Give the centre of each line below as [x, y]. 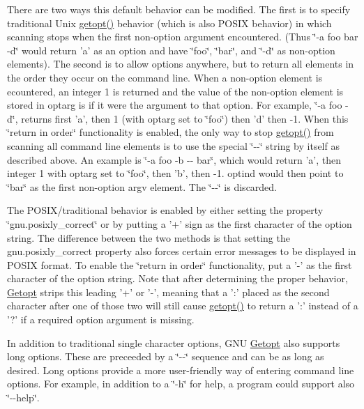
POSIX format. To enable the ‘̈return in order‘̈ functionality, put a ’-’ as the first [180, 264]
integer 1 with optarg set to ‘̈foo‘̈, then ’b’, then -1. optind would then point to [175, 173]
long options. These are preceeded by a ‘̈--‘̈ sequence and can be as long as [166, 356]
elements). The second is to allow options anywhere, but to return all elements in [181, 64]
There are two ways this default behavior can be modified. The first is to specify [179, 9]
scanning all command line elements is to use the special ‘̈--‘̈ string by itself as [173, 145]
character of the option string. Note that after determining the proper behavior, [177, 278]
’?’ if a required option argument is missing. [101, 319]
